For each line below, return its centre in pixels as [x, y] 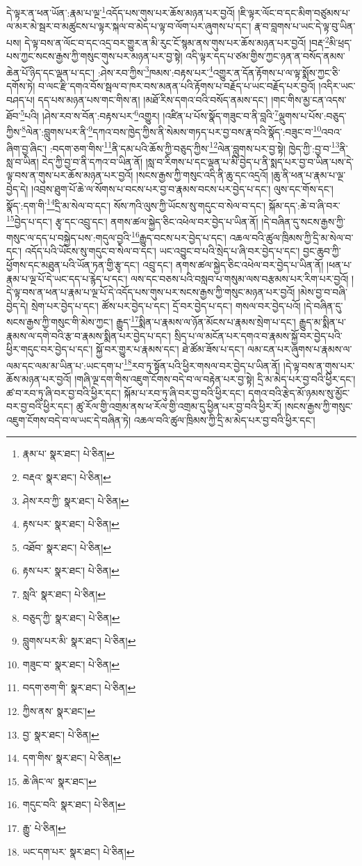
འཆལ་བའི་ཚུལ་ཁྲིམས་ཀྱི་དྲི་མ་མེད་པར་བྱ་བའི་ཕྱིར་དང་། [224, 419]
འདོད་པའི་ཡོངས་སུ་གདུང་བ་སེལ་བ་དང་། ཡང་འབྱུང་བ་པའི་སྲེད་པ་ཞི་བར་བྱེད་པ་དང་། [162, 251]
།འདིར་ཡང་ [337, 85]
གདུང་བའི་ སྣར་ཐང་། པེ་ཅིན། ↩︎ [74, 804]
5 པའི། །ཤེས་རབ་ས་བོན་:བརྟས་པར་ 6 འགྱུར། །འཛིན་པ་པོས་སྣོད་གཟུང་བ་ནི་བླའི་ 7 [149, 115]
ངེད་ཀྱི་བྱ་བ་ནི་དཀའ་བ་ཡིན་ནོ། [92, 161]
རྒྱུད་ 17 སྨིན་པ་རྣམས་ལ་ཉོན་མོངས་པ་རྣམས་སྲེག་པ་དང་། [206, 321]
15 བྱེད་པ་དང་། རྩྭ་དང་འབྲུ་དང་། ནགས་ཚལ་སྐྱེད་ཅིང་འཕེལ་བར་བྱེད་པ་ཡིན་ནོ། [132, 220]
